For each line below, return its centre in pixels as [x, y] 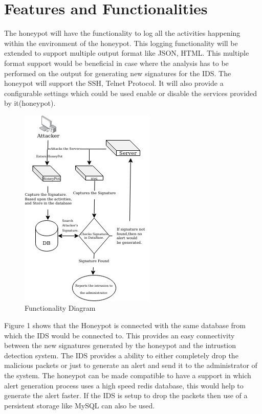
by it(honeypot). [30, 103]
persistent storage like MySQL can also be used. [80, 405]
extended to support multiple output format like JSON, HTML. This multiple [127, 53]
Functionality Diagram [60, 308]
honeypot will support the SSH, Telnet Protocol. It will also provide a [114, 83]
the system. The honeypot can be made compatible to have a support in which [128, 375]
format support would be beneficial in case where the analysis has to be [116, 63]
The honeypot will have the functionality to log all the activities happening [122, 33]
